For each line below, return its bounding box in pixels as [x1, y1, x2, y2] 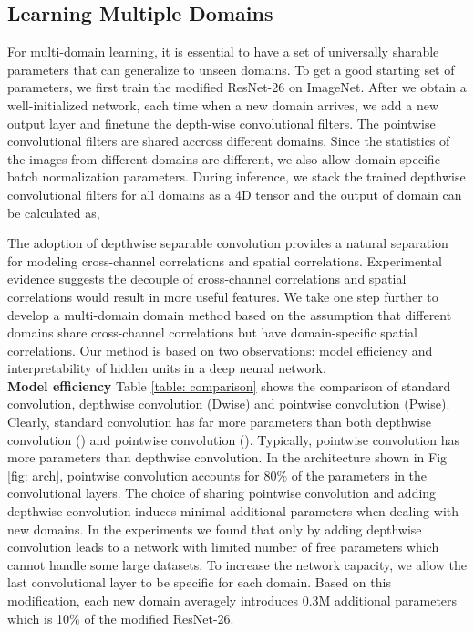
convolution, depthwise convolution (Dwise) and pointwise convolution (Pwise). [7, 394, 450, 413]
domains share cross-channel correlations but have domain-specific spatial [7, 323, 417, 342]
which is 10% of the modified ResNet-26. [7, 608, 234, 627]
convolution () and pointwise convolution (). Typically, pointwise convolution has [7, 430, 460, 449]
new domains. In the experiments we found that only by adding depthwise [7, 519, 422, 538]
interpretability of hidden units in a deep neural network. [7, 358, 326, 378]
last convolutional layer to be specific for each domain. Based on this [7, 573, 391, 592]
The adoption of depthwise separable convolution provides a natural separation [7, 233, 448, 253]
